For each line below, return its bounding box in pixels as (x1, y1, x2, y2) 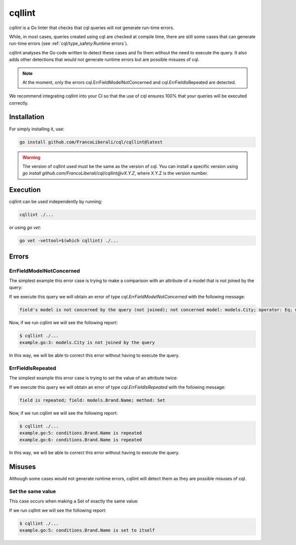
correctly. (9, 100, 29, 106)
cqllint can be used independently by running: (9, 199, 103, 205)
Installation (9, 113, 44, 121)
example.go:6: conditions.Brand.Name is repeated (19, 437, 142, 443)
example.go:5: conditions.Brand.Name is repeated (19, 430, 142, 436)
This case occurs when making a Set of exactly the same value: (9, 498, 139, 504)
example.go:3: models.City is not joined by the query (19, 340, 155, 345)
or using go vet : (9, 225, 41, 231)
